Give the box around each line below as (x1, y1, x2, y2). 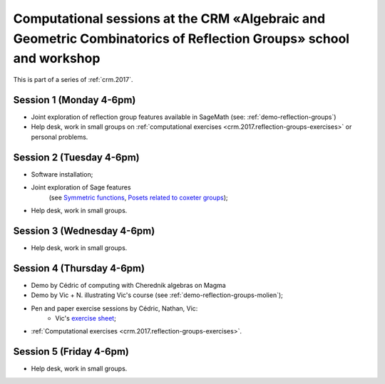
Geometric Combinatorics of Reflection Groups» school (13, 31, 349, 46)
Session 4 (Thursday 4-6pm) (13, 262, 145, 274)
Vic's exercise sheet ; (55, 313, 117, 322)
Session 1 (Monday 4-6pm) (13, 93, 136, 106)
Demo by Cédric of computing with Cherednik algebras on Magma (31, 281, 226, 289)
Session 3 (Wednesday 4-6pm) (13, 224, 155, 237)
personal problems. (31, 133, 88, 141)
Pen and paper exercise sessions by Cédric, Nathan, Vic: (31, 303, 198, 313)
